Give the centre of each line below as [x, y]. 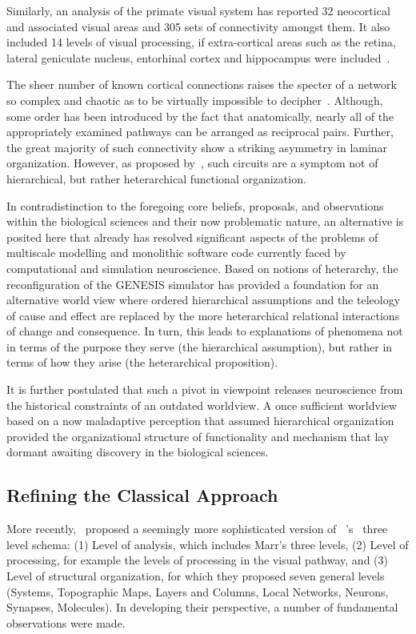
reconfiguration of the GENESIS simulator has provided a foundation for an [193, 284]
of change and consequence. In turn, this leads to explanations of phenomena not [205, 331]
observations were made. [66, 622]
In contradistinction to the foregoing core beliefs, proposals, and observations [195, 205]
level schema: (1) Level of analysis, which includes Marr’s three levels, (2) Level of [208, 544]
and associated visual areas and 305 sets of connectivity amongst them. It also [198, 26]
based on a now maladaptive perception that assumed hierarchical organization [200, 421]
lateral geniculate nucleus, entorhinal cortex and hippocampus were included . [198, 57]
